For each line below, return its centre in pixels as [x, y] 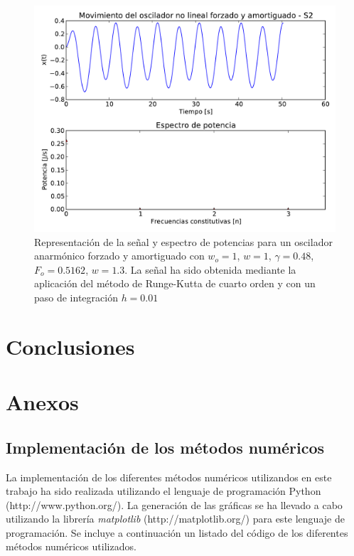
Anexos [42, 402]
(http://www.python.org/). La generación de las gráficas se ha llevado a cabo [174, 504]
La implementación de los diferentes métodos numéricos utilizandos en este [169, 477]
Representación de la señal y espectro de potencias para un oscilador [183, 241]
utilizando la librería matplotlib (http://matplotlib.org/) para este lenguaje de [175, 519]
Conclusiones [70, 346]
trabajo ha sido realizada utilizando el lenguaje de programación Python [163, 491]
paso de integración [76, 297]
